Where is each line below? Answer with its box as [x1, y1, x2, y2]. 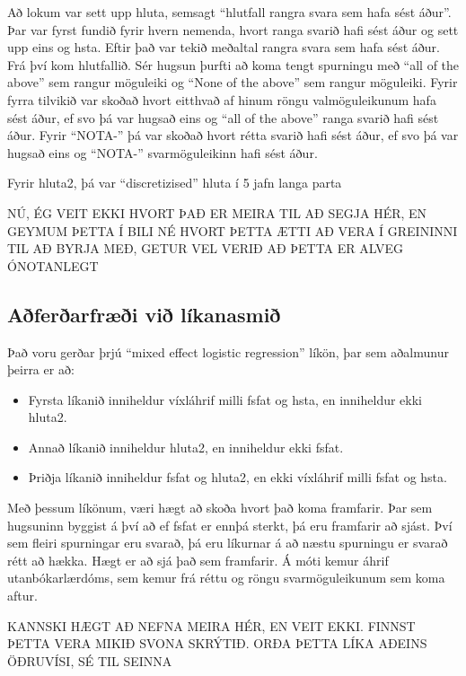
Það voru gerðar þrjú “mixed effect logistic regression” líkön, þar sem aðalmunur [7, 342, 449, 361]
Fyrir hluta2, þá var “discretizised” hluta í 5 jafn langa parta [7, 173, 342, 192]
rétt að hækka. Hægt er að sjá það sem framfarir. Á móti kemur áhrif [7, 550, 389, 569]
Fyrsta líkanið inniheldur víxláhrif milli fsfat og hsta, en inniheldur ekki [28, 390, 422, 408]
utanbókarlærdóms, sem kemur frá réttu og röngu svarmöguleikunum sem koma [7, 568, 445, 587]
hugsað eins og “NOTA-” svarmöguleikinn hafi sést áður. [7, 143, 318, 162]
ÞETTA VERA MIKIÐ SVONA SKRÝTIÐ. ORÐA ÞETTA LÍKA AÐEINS [7, 634, 427, 653]
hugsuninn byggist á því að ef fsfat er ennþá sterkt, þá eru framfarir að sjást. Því [7, 515, 453, 534]
